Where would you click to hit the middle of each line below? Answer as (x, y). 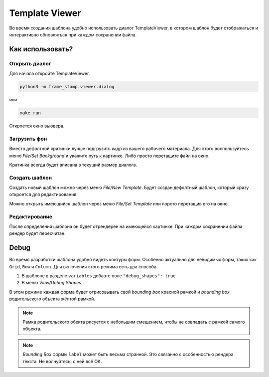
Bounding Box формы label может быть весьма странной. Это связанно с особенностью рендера (128, 355)
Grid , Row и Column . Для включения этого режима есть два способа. (83, 266)
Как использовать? (41, 49)
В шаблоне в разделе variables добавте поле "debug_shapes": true (99, 276)
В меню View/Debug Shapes (52, 283)
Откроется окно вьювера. (37, 126)
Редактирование (31, 216)
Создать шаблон (31, 178)
